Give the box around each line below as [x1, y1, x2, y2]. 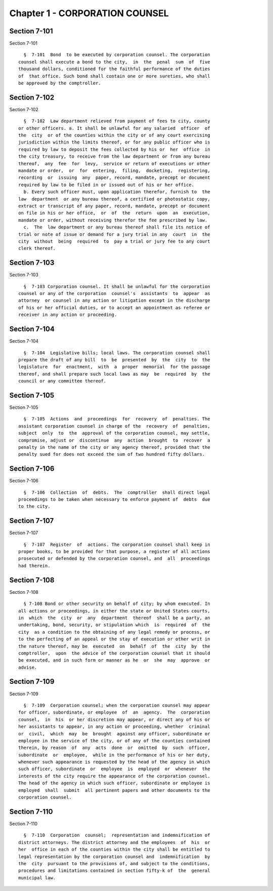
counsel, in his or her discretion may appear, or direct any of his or [18, 717, 210, 722]
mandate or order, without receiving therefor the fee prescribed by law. [18, 217, 208, 223]
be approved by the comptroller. [18, 80, 101, 86]
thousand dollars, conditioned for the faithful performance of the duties [18, 66, 210, 72]
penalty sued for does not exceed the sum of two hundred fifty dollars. [18, 451, 205, 457]
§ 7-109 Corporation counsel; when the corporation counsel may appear [23, 702, 210, 708]
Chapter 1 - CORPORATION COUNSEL [9, 8, 169, 19]
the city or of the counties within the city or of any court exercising [18, 132, 210, 138]
